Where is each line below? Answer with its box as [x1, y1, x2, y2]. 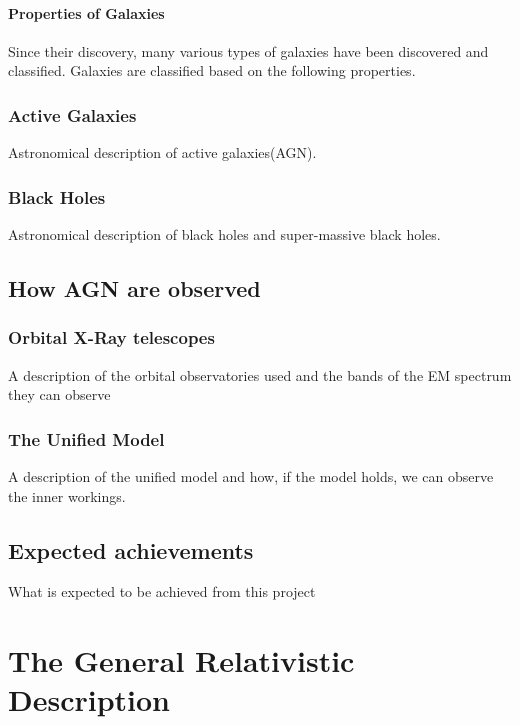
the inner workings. [8, 485, 126, 506]
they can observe [8, 384, 111, 405]
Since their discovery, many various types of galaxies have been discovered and [8, 40, 489, 61]
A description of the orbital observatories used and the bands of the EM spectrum [8, 364, 512, 385]
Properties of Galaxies [8, 2, 165, 23]
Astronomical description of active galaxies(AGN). [8, 142, 317, 163]
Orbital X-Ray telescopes [8, 325, 215, 350]
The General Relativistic [8, 640, 355, 681]
